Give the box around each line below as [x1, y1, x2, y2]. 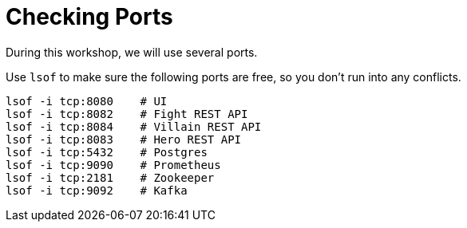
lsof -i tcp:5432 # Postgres [6, 145, 208, 159]
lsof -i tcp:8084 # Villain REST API [6, 120, 262, 133]
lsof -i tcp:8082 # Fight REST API [6, 107, 248, 120]
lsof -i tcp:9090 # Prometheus [6, 158, 221, 171]
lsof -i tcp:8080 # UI [6, 94, 168, 108]
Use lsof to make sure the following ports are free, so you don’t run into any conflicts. [6, 69, 461, 84]
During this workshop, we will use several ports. [6, 45, 258, 59]
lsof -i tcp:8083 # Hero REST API [6, 132, 242, 146]
